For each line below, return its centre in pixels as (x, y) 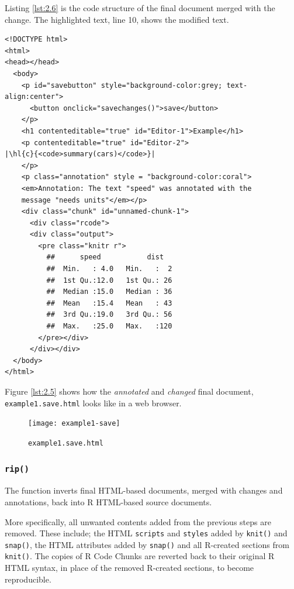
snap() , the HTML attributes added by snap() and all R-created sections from (147, 544)
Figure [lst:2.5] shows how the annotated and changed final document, (129, 391)
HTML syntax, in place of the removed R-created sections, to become (129, 568)
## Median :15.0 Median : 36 (109, 292)
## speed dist (105, 257)
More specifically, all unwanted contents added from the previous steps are (138, 521)
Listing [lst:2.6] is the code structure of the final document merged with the (140, 8)
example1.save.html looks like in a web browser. (93, 403)
